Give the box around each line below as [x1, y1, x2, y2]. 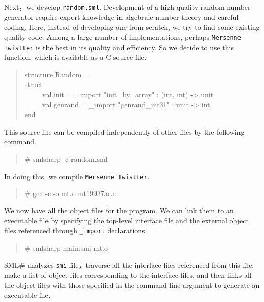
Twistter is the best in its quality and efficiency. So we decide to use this [4, 41, 234, 52]
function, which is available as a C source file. [4, 52, 147, 62]
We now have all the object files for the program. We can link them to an [4, 205, 234, 215]
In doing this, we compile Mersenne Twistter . [4, 170, 150, 181]
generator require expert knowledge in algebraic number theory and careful [4, 11, 239, 22]
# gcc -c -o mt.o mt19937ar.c [24, 188, 116, 199]
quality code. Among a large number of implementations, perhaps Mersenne [4, 31, 241, 42]
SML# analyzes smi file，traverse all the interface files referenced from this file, [4, 260, 254, 270]
